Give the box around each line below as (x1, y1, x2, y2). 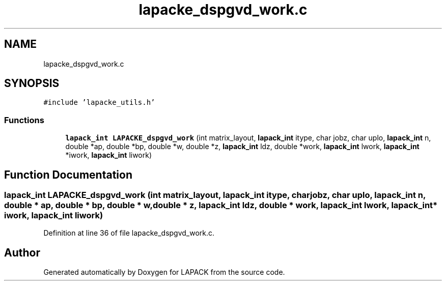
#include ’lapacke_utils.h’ (43, 98, 155, 107)
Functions (4, 115, 44, 125)
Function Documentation (4, 168, 132, 181)
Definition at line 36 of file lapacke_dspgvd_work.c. (43, 229, 215, 238)
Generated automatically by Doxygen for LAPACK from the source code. (43, 268, 285, 277)
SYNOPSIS (4, 77, 60, 90)
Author (4, 246, 40, 259)
